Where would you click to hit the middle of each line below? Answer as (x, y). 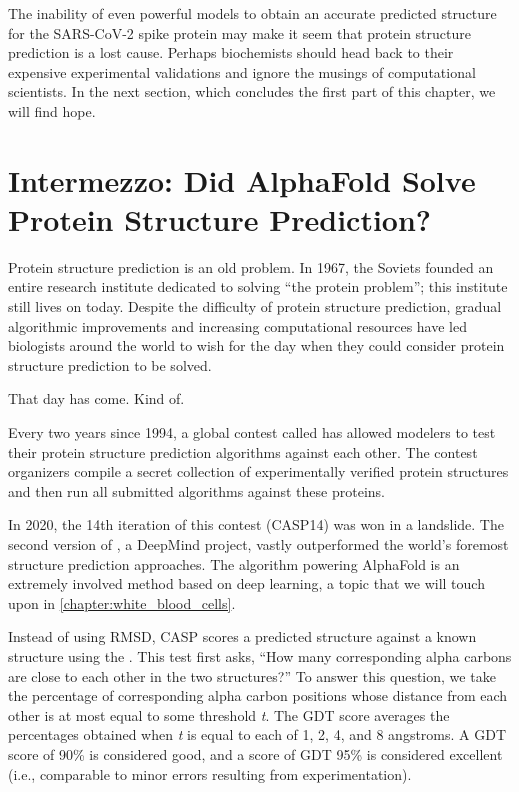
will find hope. (52, 110)
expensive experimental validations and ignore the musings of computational (242, 71)
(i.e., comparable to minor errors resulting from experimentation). (210, 773)
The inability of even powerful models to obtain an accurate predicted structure (252, 13)
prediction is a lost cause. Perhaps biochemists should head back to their (231, 52)
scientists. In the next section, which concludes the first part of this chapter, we (252, 91)
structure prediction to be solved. (110, 364)
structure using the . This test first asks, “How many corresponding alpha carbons (260, 655)
